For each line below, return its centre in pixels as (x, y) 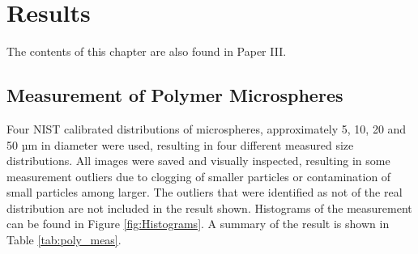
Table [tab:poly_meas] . (64, 240)
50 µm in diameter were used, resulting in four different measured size (180, 144)
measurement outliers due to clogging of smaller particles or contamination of (199, 176)
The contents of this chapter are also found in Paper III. (147, 51)
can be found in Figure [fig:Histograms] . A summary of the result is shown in (198, 224)
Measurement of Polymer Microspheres (175, 95)
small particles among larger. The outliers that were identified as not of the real (205, 192)
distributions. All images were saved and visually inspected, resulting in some (198, 161)
